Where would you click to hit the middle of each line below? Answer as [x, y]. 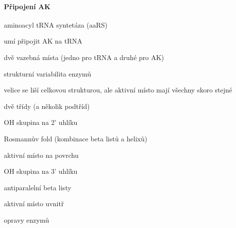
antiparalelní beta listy [38, 187]
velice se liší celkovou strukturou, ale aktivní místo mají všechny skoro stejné [118, 90]
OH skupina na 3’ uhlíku [41, 171]
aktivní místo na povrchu [41, 155]
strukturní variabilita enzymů [48, 73]
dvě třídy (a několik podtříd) [47, 106]
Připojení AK [27, 6]
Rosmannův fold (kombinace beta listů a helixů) [76, 138]
